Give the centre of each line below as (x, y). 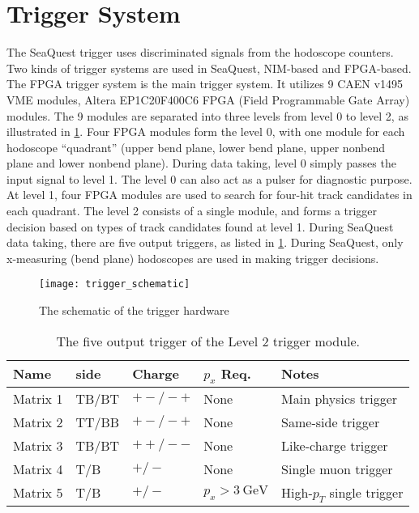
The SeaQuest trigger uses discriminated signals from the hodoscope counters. (200, 52)
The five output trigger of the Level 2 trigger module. (208, 341)
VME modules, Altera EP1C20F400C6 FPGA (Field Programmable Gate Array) (208, 99)
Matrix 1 (38, 398)
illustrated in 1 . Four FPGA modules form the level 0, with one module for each (206, 131)
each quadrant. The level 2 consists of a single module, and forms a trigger (192, 211)
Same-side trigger (331, 422)
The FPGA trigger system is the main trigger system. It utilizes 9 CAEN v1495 (205, 84)
